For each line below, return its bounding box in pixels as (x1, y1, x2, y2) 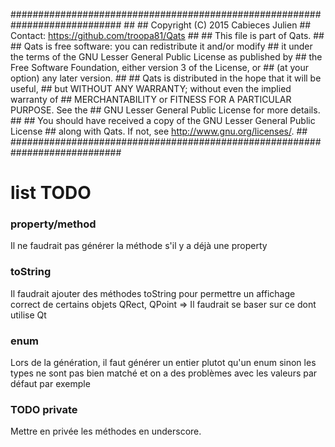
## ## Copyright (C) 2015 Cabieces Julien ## (123, 19, 312, 31)
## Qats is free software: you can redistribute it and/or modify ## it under (10, 40, 313, 52)
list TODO (10, 182, 92, 204)
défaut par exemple (10, 378, 91, 390)
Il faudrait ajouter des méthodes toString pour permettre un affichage (10, 287, 296, 299)
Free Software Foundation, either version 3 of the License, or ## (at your (10, 62, 309, 73)
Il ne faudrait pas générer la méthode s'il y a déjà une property (10, 240, 268, 252)
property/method (10, 217, 97, 231)
